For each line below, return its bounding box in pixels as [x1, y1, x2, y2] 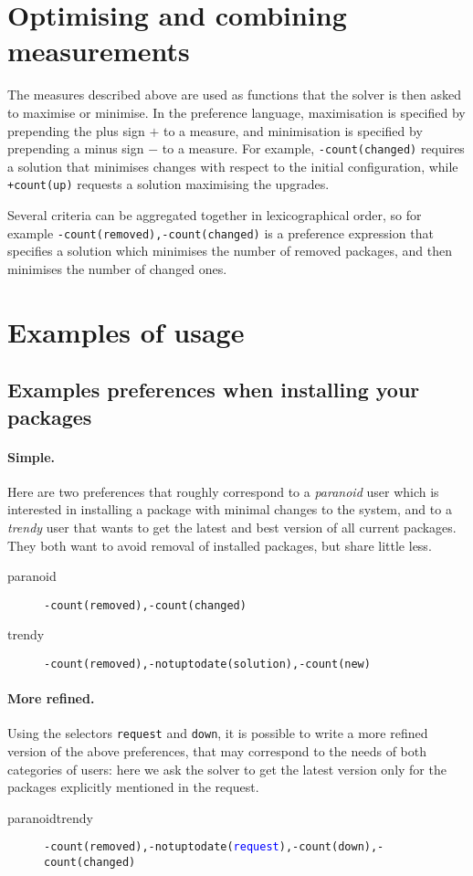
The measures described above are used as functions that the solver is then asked [7, 85, 462, 104]
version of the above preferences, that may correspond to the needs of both [7, 742, 426, 761]
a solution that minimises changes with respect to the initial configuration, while [7, 156, 458, 175]
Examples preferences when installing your [7, 375, 420, 404]
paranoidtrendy [7, 807, 93, 827]
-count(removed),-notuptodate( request [44, 840, 279, 854]
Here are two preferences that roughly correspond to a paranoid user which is [7, 481, 439, 501]
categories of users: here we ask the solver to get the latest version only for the [7, 759, 447, 778]
